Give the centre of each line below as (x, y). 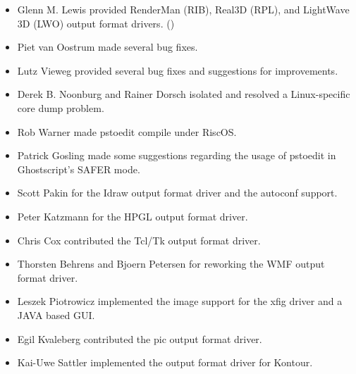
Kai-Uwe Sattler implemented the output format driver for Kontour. (165, 362)
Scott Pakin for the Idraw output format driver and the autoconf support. (177, 193)
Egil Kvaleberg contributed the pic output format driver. (140, 338)
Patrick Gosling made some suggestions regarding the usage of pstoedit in (177, 155)
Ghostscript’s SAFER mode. (79, 169)
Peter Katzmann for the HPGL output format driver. (133, 216)
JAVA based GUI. (56, 314)
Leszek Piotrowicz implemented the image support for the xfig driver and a (180, 301)
